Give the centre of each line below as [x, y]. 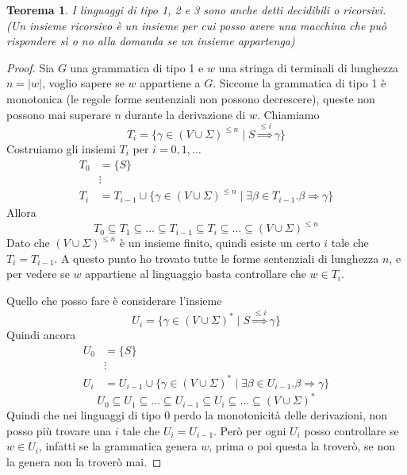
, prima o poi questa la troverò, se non [302, 446]
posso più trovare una [59, 430]
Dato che [28, 243]
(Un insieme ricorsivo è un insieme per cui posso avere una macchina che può [197, 25]
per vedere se [38, 274]
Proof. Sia [31, 67]
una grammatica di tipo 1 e [137, 67]
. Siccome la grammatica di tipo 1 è [299, 83]
